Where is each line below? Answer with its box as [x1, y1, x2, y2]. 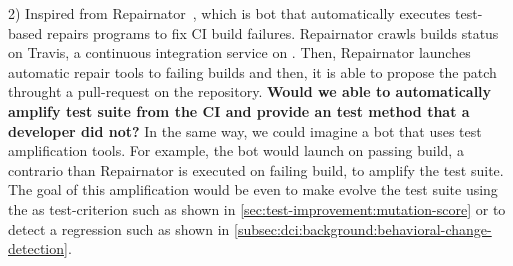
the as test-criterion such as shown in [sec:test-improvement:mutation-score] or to [8, 198, 506, 219]
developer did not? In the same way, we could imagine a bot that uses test [8, 120, 482, 141]
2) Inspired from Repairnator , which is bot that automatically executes [8, 3, 451, 23]
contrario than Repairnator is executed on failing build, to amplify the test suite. [8, 159, 504, 180]
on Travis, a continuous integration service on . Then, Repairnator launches [8, 42, 471, 63]
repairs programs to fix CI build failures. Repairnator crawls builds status [46, 22, 499, 43]
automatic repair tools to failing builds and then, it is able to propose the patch [8, 61, 497, 82]
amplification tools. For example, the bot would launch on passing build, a [8, 140, 464, 161]
